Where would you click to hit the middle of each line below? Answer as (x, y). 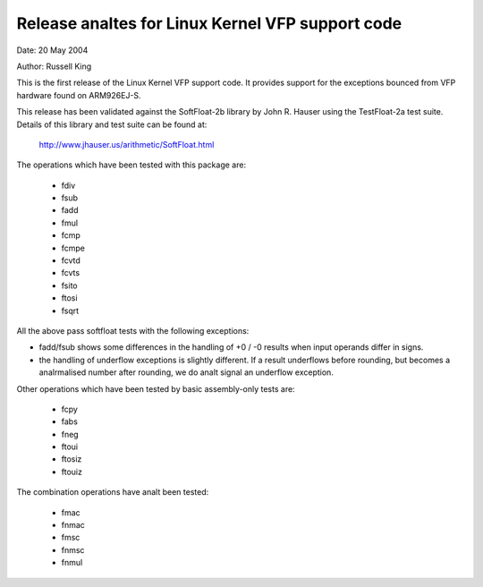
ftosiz (72, 459)
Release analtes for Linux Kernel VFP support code (209, 23)
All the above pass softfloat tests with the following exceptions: (133, 330)
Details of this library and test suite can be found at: (112, 124)
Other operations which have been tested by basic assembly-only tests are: (156, 388)
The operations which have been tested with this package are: (131, 165)
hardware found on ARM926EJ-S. (79, 95)
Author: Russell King (54, 66)
